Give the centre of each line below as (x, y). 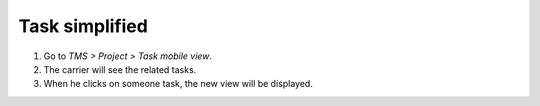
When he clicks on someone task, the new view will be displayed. (178, 84)
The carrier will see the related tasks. (120, 69)
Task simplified (83, 26)
